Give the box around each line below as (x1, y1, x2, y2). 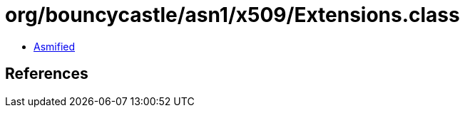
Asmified (34, 40, 76, 53)
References (5, 65, 88, 83)
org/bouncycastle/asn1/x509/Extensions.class (5, 3, 460, 27)
